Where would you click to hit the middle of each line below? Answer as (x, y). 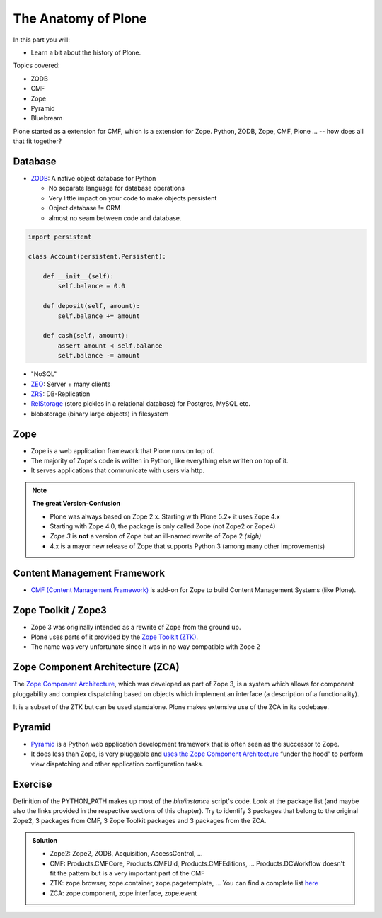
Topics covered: (36, 66)
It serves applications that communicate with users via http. (118, 470)
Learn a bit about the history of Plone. (86, 52)
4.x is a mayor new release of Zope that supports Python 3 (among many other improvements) (187, 546)
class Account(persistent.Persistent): (97, 256)
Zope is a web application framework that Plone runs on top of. (123, 450)
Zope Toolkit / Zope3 (60, 610)
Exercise (33, 784)
